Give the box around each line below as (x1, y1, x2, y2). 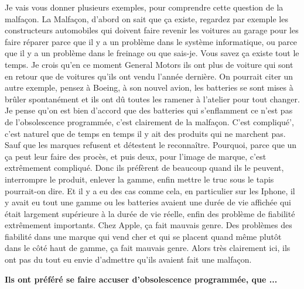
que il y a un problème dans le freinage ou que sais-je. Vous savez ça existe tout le (5, 47, 299, 59)
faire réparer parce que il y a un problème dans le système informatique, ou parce (5, 35, 298, 47)
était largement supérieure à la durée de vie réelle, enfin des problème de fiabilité (5, 207, 295, 219)
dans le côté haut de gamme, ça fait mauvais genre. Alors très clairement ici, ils (5, 242, 291, 254)
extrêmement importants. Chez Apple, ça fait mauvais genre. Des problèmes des (5, 219, 292, 231)
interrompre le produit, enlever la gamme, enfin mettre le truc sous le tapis (5, 173, 274, 185)
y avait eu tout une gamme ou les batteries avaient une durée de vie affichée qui (5, 196, 291, 208)
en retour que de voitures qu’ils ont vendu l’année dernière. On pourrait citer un (5, 70, 293, 82)
